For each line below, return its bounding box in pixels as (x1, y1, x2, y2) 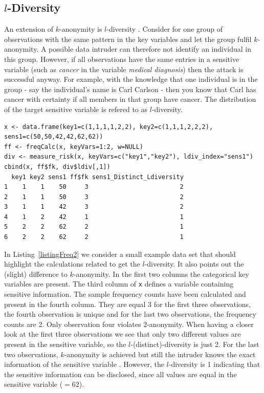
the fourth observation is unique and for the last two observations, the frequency (4, 309, 256, 319)
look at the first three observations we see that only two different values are (4, 329, 241, 339)
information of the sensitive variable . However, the (4, 359, 164, 369)
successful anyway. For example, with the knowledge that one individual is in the (4, 74, 258, 84)
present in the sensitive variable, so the (4, 339, 126, 350)
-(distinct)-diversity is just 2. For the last (130, 339, 259, 350)
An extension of (4, 24, 54, 34)
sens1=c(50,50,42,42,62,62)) (4, 133, 103, 141)
